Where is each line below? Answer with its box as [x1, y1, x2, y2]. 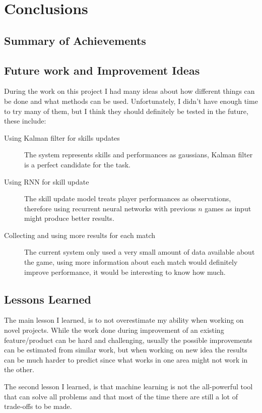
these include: [4, 115, 46, 126]
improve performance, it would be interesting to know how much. [24, 266, 226, 277]
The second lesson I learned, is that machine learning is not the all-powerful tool [4, 381, 253, 392]
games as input [205, 203, 251, 213]
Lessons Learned [4, 291, 91, 307]
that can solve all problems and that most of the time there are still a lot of [4, 391, 238, 401]
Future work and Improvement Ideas [4, 62, 200, 78]
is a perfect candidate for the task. [24, 159, 131, 169]
